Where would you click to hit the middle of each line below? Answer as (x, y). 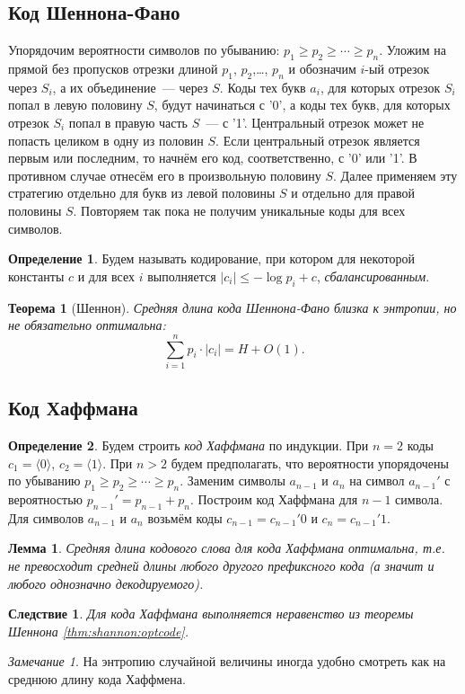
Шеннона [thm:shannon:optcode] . (98, 631)
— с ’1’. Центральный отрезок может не (315, 122)
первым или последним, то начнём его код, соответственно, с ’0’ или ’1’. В (213, 158)
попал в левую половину (75, 105)
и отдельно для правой (353, 193)
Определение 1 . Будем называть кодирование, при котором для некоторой (211, 258)
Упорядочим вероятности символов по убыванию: (144, 50)
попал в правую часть (128, 122)
